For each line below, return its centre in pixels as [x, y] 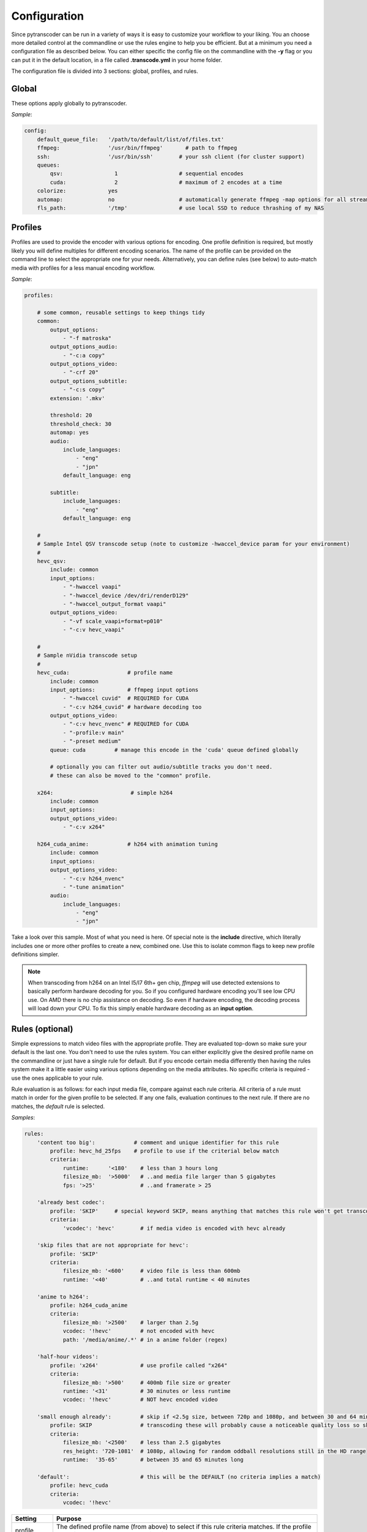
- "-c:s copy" [84, 390]
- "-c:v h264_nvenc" [94, 878]
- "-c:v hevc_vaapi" [94, 630]
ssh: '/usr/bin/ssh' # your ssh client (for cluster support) [171, 157]
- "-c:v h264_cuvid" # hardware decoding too [132, 707]
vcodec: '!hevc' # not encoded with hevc [139, 1331]
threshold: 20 [71, 415]
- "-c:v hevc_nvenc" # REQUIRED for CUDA [126, 724]
